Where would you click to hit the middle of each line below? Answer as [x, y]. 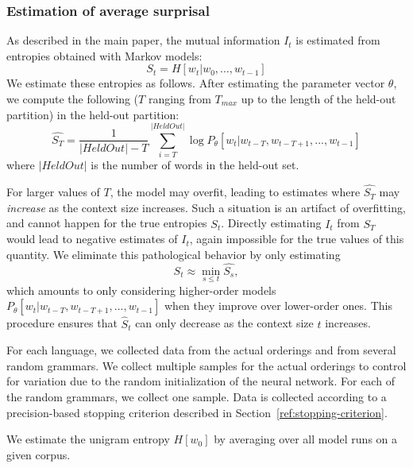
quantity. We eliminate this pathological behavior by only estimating [174, 254]
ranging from [179, 99]
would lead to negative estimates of [92, 239]
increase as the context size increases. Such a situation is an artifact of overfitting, [206, 207]
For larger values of [53, 192]
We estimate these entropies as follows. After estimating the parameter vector [196, 83]
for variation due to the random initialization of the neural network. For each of [201, 381]
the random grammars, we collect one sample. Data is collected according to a [197, 396]
